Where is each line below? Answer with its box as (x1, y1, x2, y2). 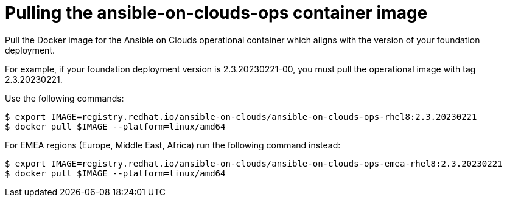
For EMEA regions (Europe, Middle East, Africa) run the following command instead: (5, 139, 341, 150)
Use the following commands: (5, 92, 124, 103)
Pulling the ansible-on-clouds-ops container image (5, 2, 428, 23)
